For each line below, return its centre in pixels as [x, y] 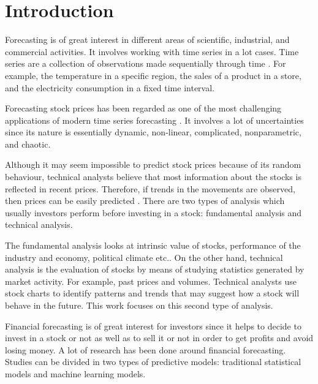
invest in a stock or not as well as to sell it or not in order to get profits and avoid [159, 338]
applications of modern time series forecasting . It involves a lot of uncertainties [154, 120]
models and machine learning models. [75, 373]
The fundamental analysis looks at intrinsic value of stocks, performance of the [153, 245]
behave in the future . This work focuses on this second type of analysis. [139, 305]
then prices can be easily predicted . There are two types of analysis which [145, 201]
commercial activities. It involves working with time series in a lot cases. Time [152, 51]
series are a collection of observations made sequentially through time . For [146, 63]
